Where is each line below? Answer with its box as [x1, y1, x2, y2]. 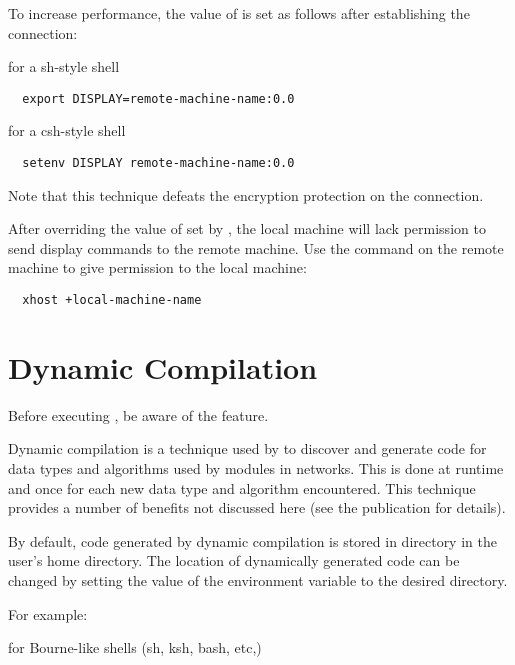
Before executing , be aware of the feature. [8, 404, 269, 425]
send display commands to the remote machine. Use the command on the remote [8, 237, 504, 258]
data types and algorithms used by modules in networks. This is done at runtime [8, 458, 504, 479]
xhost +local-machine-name [22, 293, 202, 308]
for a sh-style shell [8, 56, 120, 77]
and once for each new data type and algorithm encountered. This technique [8, 477, 476, 498]
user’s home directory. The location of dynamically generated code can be [8, 550, 460, 571]
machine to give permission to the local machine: [8, 257, 307, 278]
